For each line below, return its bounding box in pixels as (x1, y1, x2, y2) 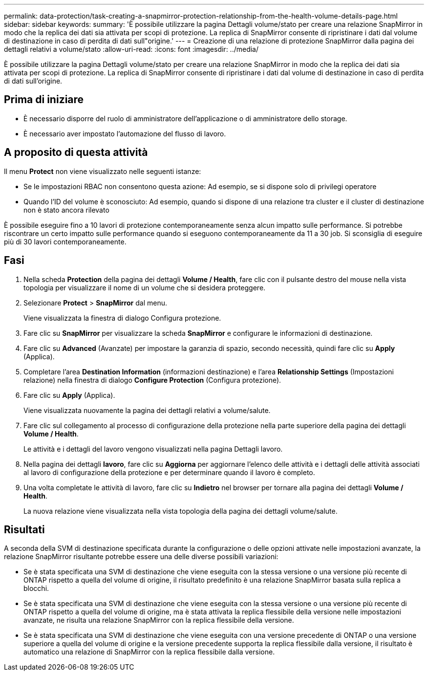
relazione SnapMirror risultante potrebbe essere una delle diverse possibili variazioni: (4, 552, 278, 561)
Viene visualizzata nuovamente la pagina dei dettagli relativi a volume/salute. (23, 406, 271, 414)
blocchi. (23, 584, 49, 593)
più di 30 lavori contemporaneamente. (4, 237, 127, 246)
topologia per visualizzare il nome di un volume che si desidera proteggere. (23, 283, 266, 292)
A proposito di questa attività (4, 146, 148, 159)
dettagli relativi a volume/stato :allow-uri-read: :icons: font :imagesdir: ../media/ (4, 45, 259, 53)
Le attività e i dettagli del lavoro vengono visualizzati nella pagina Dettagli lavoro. (23, 444, 283, 453)
